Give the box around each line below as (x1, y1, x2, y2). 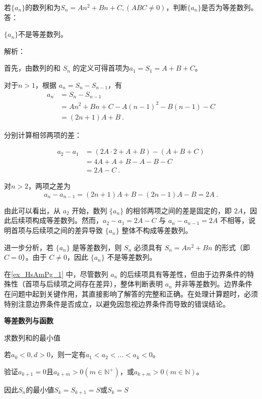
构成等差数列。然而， (32, 215, 103, 225)
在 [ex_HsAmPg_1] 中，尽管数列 (4, 268, 108, 279)
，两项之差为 (28, 181, 71, 191)
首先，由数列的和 (4, 63, 60, 73)
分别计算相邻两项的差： (4, 129, 82, 140)
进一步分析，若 (4, 242, 53, 252)
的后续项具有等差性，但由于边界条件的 (120, 268, 247, 279)
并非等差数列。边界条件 (174, 278, 252, 289)
